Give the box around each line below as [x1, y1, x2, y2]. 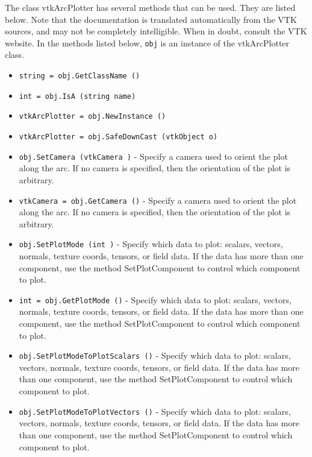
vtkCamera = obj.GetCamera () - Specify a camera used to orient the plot [19, 194, 297, 206]
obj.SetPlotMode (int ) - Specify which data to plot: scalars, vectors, [19, 238, 283, 250]
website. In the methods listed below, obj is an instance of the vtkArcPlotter [5, 36, 290, 49]
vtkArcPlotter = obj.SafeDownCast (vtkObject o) [19, 133, 218, 141]
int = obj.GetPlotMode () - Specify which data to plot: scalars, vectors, [19, 293, 292, 306]
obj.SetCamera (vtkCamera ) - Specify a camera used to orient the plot [19, 150, 288, 162]
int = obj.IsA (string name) [19, 92, 136, 101]
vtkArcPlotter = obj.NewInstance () [19, 112, 166, 121]
